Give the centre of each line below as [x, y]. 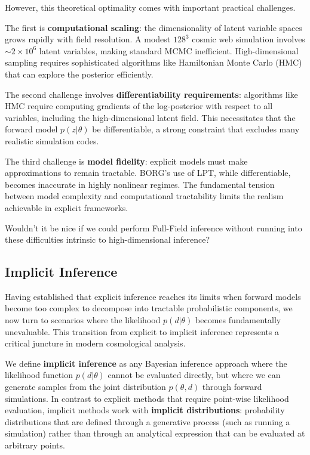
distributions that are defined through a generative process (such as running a [148, 421]
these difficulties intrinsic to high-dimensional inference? [107, 239]
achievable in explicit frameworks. [67, 207]
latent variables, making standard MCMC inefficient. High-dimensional [169, 50]
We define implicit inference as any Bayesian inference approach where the [146, 363]
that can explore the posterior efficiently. [79, 74]
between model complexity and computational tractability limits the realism [144, 196]
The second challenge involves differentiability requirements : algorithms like [151, 94]
